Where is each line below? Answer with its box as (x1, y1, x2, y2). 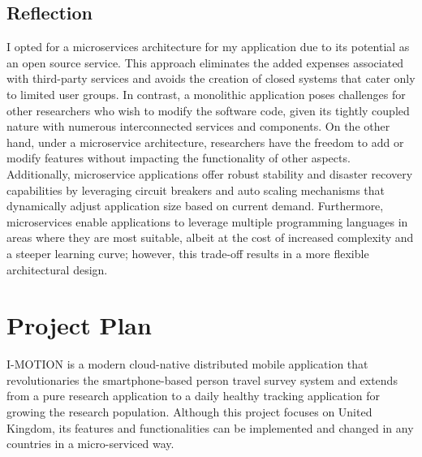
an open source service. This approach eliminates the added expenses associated (6, 54, 404, 71)
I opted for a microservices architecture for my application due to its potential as (6, 38, 410, 55)
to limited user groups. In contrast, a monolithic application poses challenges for (6, 85, 406, 102)
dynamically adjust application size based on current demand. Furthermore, (6, 197, 384, 214)
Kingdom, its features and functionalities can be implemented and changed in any (6, 419, 414, 436)
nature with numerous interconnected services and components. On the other (6, 118, 390, 135)
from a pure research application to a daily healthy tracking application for (6, 387, 381, 404)
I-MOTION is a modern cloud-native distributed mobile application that (6, 356, 368, 373)
